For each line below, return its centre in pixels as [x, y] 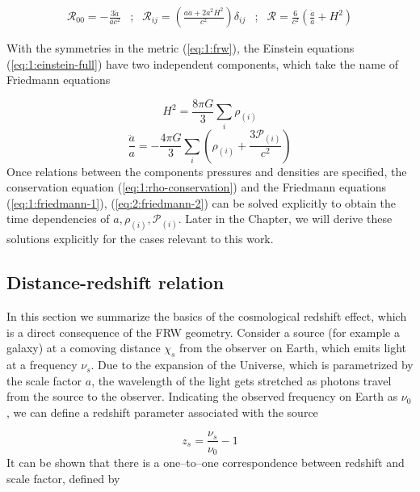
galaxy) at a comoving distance [84, 348]
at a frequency [42, 365]
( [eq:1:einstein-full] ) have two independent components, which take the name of [203, 63]
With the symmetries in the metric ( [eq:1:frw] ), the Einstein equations [181, 48]
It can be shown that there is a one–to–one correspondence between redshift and [206, 462]
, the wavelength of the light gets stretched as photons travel [241, 380]
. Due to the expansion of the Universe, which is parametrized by [252, 365]
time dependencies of [58, 219]
